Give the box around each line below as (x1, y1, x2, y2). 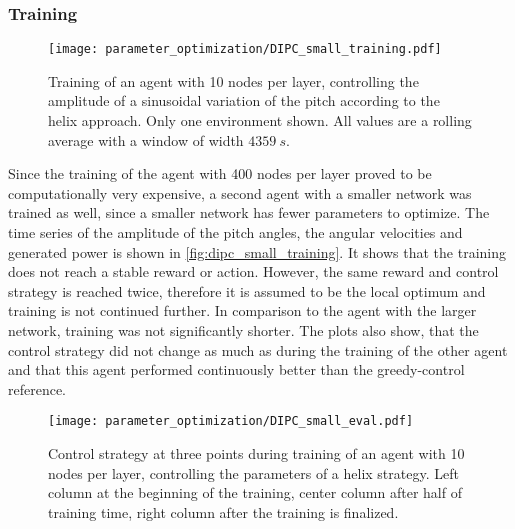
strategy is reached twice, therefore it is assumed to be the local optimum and (8, 280, 486, 301)
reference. (8, 378, 67, 399)
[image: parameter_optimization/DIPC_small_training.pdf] (48, 42, 442, 57)
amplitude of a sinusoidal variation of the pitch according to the (48, 90, 440, 111)
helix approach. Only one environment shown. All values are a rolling (48, 110, 472, 131)
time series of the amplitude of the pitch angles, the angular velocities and (8, 222, 463, 243)
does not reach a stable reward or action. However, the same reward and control (8, 261, 499, 282)
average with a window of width (48, 129, 244, 150)
